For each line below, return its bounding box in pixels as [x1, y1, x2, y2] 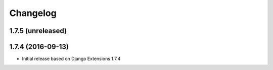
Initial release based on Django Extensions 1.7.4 [22, 55, 121, 62]
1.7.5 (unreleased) [9, 26, 67, 35]
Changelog [9, 7, 57, 18]
